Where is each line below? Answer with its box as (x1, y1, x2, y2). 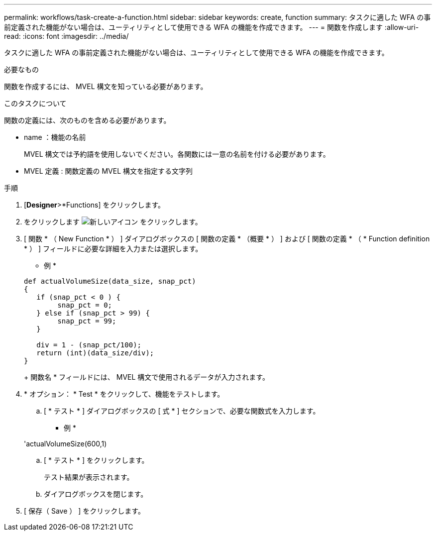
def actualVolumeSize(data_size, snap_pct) (24, 277, 196, 285)
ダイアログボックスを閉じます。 (44, 490, 148, 498)
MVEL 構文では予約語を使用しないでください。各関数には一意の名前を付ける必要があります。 (24, 150, 330, 158)
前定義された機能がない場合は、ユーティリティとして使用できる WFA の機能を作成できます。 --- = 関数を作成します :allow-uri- (4, 23, 419, 31)
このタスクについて (4, 99, 67, 107)
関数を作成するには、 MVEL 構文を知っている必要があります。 (4, 82, 208, 91)
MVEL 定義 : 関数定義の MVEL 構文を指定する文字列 (24, 167, 193, 175)
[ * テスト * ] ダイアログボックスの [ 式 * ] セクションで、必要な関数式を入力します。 (44, 407, 320, 415)
